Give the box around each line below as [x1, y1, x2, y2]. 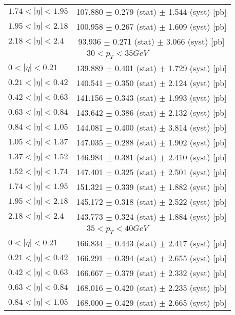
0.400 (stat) [114, 121, 156, 134]
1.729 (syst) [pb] [168, 62, 227, 74]
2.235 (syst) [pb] [168, 282, 227, 294]
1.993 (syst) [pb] [168, 92, 227, 104]
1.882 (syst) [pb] [168, 181, 227, 193]
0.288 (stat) [114, 136, 156, 149]
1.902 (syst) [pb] [168, 136, 227, 149]
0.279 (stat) [114, 6, 156, 17]
